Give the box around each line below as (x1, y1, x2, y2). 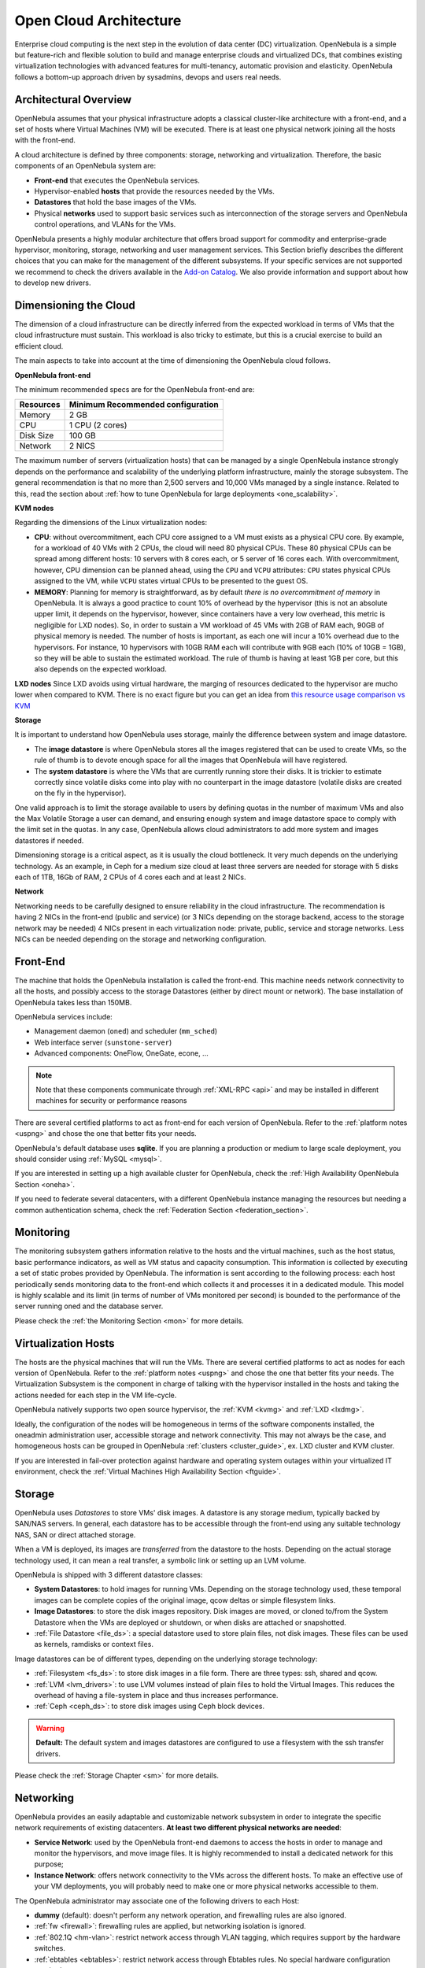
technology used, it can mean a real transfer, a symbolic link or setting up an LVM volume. (14, 1556, 307, 1565)
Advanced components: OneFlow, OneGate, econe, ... (34, 1049, 209, 1058)
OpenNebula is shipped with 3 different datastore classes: (14, 1570, 203, 1580)
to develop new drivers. (14, 278, 91, 287)
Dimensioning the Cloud (14, 298, 135, 312)
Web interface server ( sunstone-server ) (34, 1038, 172, 1047)
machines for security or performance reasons (35, 1096, 187, 1105)
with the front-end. (14, 135, 76, 145)
